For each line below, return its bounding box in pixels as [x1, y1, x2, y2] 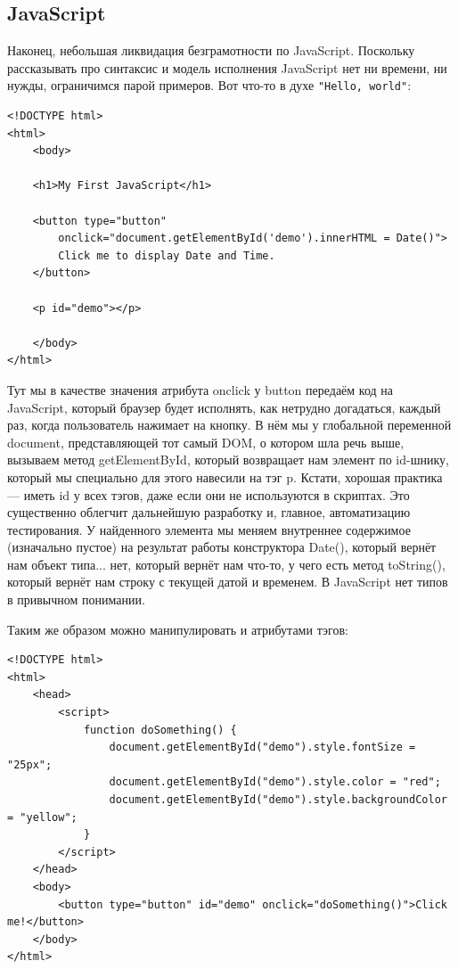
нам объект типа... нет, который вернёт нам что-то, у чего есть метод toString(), [7, 554, 446, 573]
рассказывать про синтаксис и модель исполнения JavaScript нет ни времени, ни [7, 58, 447, 77]
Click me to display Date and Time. [58, 249, 275, 262]
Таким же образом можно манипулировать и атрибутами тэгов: [7, 620, 348, 638]
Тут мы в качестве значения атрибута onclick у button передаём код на [7, 380, 394, 398]
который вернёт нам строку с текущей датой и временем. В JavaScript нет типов [7, 572, 448, 591]
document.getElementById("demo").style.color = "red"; [109, 776, 441, 789]
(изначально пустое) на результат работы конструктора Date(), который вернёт [7, 538, 437, 556]
